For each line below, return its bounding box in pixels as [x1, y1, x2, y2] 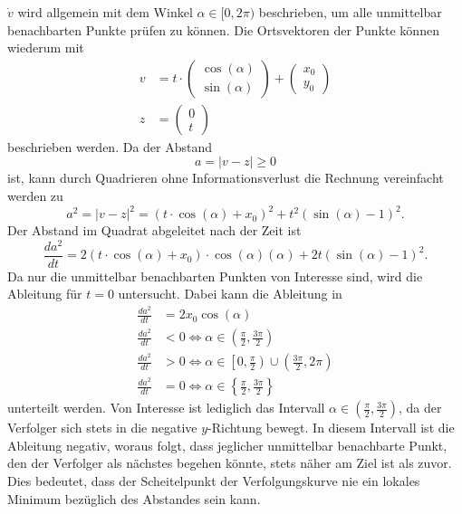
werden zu [7, 186, 63, 205]
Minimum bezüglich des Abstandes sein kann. [7, 489, 261, 508]
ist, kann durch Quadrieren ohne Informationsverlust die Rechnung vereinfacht [7, 168, 444, 187]
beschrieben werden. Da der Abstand [7, 137, 213, 156]
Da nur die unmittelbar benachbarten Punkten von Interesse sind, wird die [7, 266, 423, 285]
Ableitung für [7, 284, 82, 303]
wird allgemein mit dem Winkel [17, 3, 193, 21]
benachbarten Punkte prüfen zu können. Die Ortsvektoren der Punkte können [7, 20, 439, 39]
